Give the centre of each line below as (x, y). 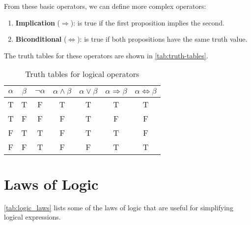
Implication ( (38, 22)
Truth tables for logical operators (82, 74)
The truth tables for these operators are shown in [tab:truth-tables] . (106, 55)
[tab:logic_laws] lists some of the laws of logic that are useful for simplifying (119, 207)
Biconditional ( (41, 39)
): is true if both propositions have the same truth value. (162, 39)
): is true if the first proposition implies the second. (147, 22)
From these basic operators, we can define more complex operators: (105, 6)
